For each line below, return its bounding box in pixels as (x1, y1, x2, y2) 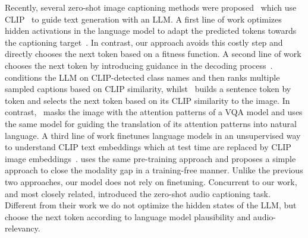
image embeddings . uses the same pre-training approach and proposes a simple (5, 152, 296, 164)
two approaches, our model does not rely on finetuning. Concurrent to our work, (5, 175, 297, 188)
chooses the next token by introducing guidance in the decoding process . (5, 59, 273, 71)
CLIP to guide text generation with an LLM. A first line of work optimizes (5, 12, 282, 25)
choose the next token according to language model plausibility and (5, 210, 251, 223)
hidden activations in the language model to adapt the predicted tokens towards (5, 24, 297, 37)
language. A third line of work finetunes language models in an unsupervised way (5, 129, 301, 141)
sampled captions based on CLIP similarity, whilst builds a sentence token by (5, 82, 291, 95)
